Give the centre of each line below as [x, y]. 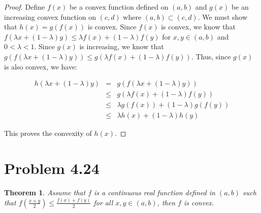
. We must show [223, 16]
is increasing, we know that [122, 46]
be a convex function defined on [119, 7]
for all [103, 202]
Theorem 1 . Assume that [45, 192]
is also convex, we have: [41, 66]
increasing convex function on [50, 16]
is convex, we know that [198, 27]
